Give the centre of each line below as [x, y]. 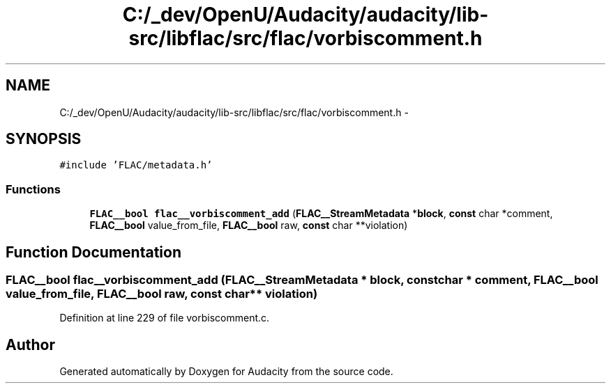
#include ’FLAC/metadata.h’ [136, 165]
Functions [33, 189]
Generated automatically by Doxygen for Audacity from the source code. [226, 372]
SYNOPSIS [44, 139]
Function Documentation [93, 252]
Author [30, 344]
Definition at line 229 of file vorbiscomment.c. [165, 318]
